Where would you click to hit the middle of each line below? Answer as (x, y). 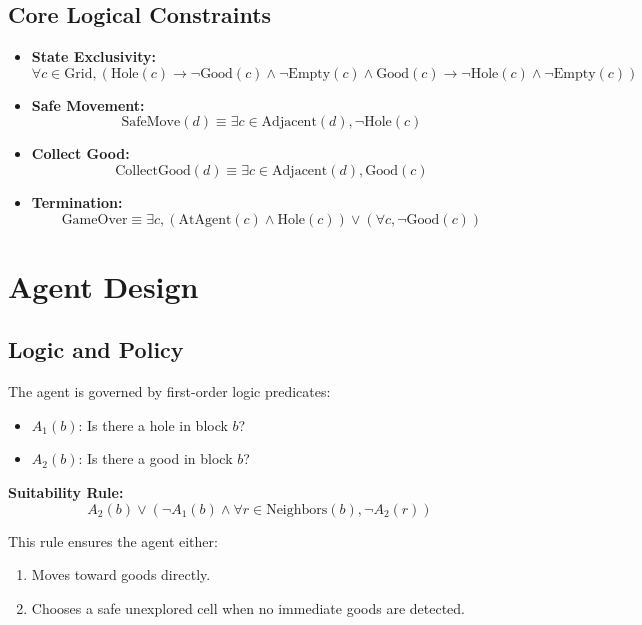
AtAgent (205, 219)
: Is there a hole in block (153, 424)
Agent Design (103, 285)
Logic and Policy (96, 349)
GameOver (94, 219)
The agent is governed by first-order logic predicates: (169, 391)
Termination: (77, 201)
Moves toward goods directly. (121, 574)
